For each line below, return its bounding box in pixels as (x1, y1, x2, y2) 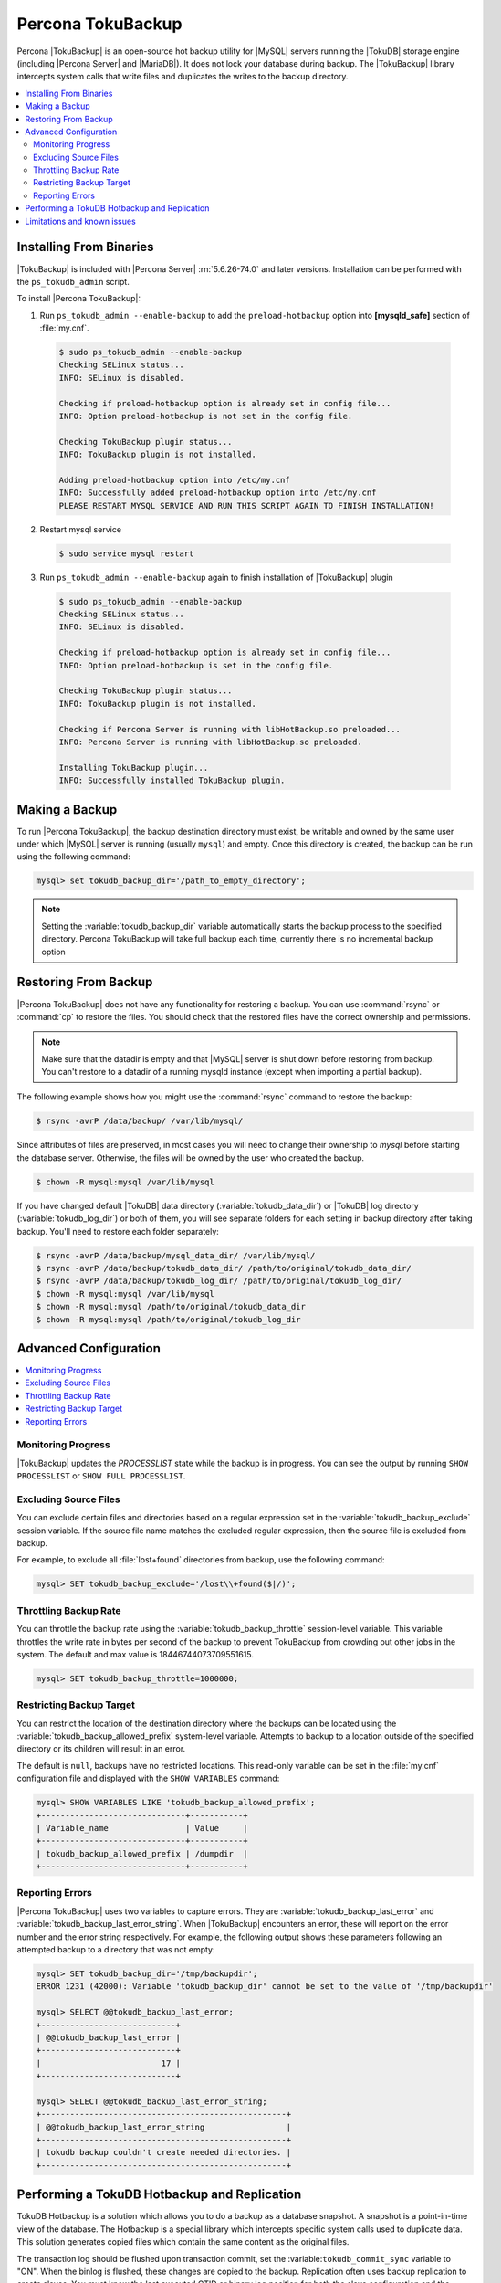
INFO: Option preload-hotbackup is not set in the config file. (58, 411, 353, 422)
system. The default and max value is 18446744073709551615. (16, 1648, 255, 1659)
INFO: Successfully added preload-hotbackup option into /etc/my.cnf (58, 488, 377, 498)
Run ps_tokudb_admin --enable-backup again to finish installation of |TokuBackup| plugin (39, 572, 394, 583)
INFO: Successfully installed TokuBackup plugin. (58, 775, 286, 785)
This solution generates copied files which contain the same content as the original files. (16, 2236, 350, 2247)
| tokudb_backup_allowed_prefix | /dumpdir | (36, 1848, 248, 1858)
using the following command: (16, 851, 131, 862)
